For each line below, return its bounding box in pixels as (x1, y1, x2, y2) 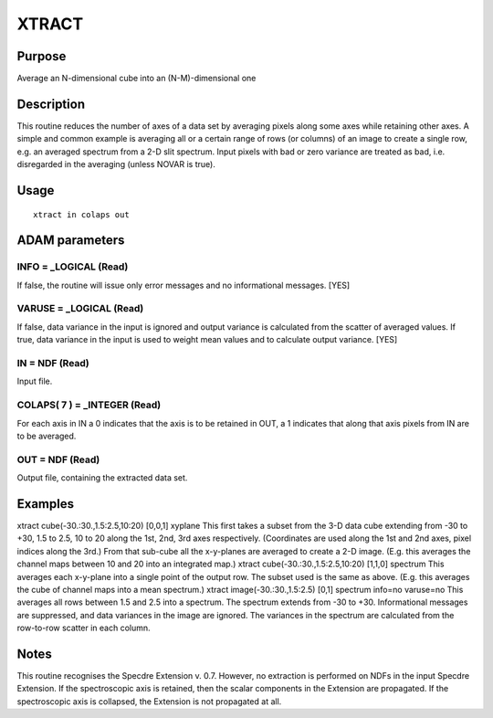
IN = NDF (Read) (16, 357, 90, 369)
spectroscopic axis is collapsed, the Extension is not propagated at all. (16, 695, 282, 707)
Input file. (16, 375, 53, 387)
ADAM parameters (16, 233, 125, 248)
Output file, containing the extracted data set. (16, 472, 188, 483)
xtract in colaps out (33, 209, 130, 219)
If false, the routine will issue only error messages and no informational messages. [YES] (16, 280, 351, 290)
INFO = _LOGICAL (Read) (16, 260, 129, 273)
